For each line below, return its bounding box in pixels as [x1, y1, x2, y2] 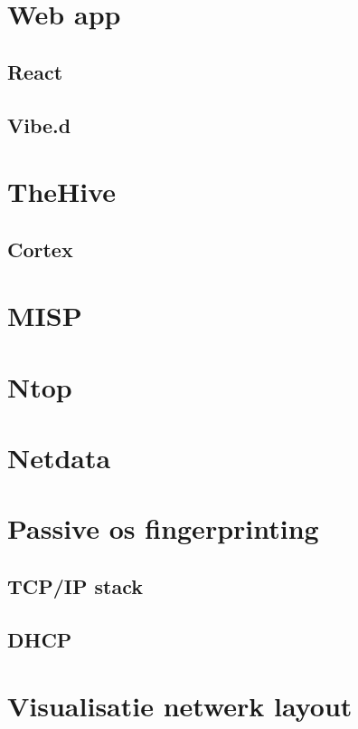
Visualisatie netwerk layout [7, 687, 353, 724]
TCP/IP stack [7, 571, 144, 600]
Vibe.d [7, 110, 71, 139]
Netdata [7, 439, 111, 476]
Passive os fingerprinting [7, 510, 319, 547]
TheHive [7, 173, 117, 210]
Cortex [7, 235, 73, 263]
